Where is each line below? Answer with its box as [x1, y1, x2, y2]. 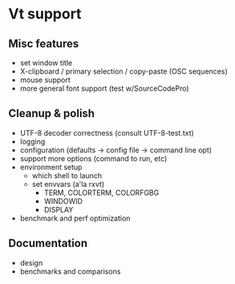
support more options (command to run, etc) [19, 153, 168, 163]
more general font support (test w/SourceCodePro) [19, 83, 190, 93]
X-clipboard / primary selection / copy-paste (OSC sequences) [19, 67, 229, 76]
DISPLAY [43, 205, 74, 214]
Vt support [8, 5, 82, 23]
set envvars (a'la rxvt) [31, 179, 105, 189]
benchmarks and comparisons [19, 266, 121, 276]
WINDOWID [43, 196, 83, 205]
